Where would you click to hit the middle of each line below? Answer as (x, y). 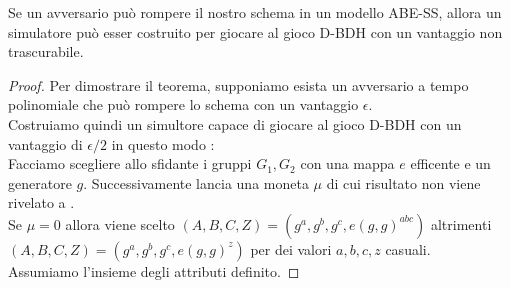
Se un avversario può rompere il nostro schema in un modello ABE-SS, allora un (255, 12)
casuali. (408, 248)
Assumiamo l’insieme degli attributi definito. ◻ (154, 270)
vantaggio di (45, 143)
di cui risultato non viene (403, 182)
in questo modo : (163, 143)
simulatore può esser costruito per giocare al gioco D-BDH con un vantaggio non (255, 31)
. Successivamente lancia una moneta (196, 182)
